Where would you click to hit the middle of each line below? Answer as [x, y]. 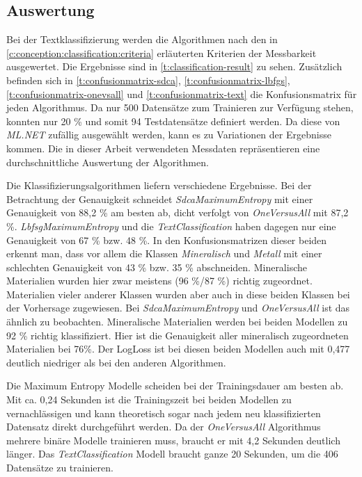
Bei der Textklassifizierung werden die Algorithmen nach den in [142, 39]
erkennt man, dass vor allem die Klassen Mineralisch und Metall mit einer [164, 253]
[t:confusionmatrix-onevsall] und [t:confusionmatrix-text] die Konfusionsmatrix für [182, 94]
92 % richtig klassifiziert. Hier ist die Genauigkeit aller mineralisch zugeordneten [178, 335]
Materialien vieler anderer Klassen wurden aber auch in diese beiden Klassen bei [178, 294]
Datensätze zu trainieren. [60, 468]
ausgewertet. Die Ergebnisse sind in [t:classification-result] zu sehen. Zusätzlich [174, 66]
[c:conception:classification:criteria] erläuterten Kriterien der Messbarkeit [162, 52]
